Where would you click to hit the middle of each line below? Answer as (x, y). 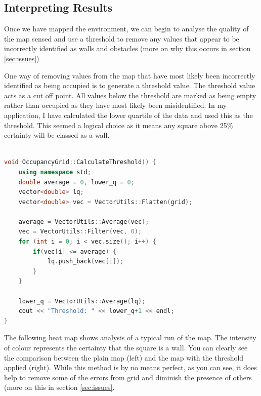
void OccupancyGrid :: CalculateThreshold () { (80, 162)
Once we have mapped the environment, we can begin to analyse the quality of (126, 29)
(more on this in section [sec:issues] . (59, 387)
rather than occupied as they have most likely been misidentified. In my (116, 105)
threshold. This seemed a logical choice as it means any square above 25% (119, 125)
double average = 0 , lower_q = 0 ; (76, 182)
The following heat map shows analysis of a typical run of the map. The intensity (130, 338)
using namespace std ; (55, 172)
